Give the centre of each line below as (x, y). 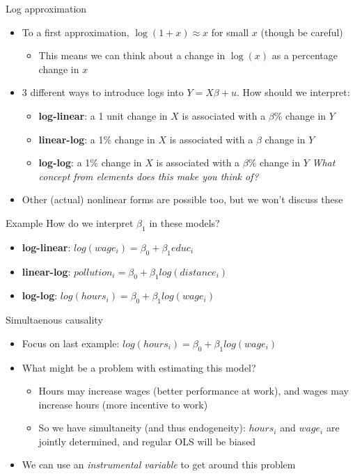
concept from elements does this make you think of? (149, 176)
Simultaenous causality (54, 320)
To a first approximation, (76, 32)
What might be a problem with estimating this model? (139, 367)
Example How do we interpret (70, 222)
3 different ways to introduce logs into (103, 92)
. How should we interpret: (293, 92)
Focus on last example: (71, 343)
